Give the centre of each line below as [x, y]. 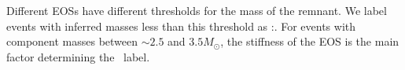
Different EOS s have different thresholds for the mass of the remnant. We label [197, 10]
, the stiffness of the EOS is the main [310, 41]
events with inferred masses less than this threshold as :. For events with [181, 26]
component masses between [72, 41]
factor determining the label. [78, 56]
